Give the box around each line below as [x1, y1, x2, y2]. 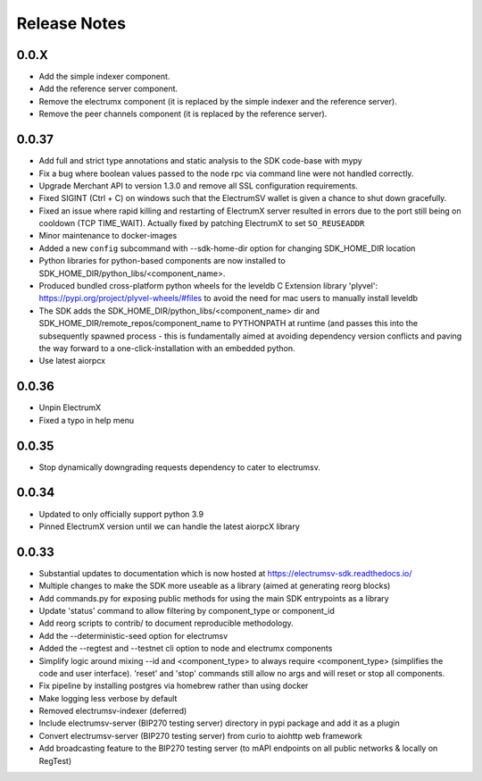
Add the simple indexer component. [38, 71, 170, 82]
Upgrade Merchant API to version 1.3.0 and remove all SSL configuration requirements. [38, 180, 359, 191]
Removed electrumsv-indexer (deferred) [38, 706, 187, 717]
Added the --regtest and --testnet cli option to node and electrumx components [38, 643, 333, 654]
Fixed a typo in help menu [38, 415, 134, 425]
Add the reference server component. [38, 83, 179, 94]
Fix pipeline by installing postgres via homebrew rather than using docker [38, 680, 309, 692]
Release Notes [16, 13, 127, 33]
